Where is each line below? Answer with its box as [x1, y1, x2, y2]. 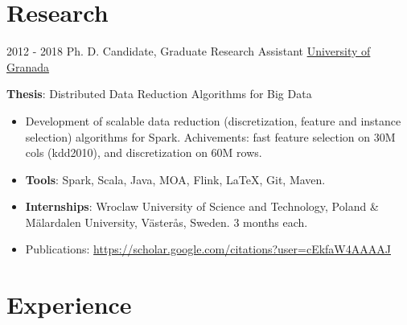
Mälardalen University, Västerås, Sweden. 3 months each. [25, 213, 308, 230]
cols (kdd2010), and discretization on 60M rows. [25, 144, 262, 161]
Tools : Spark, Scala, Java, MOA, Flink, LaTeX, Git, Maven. [25, 171, 326, 187]
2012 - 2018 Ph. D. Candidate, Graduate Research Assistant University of [6, 43, 371, 60]
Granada [6, 58, 50, 75]
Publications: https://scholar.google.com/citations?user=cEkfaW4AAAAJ [25, 241, 391, 257]
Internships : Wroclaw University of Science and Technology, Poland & [25, 198, 379, 215]
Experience [6, 288, 132, 321]
